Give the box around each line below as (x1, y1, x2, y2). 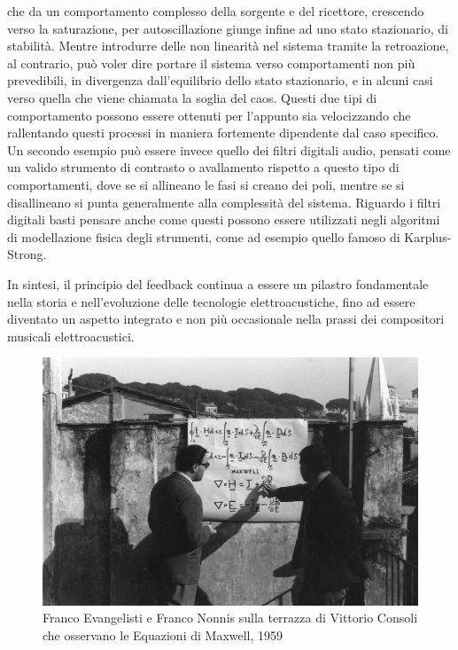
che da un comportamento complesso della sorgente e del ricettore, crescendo (7, 2, 424, 20)
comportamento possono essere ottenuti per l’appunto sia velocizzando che (7, 106, 411, 124)
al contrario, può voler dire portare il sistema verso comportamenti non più (7, 53, 415, 72)
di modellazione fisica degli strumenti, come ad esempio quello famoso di (7, 227, 400, 246)
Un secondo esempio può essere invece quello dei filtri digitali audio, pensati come (7, 140, 451, 159)
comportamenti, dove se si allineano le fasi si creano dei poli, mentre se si (7, 175, 405, 193)
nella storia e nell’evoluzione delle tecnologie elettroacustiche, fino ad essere (7, 292, 415, 310)
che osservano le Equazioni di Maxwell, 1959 (43, 625, 283, 644)
